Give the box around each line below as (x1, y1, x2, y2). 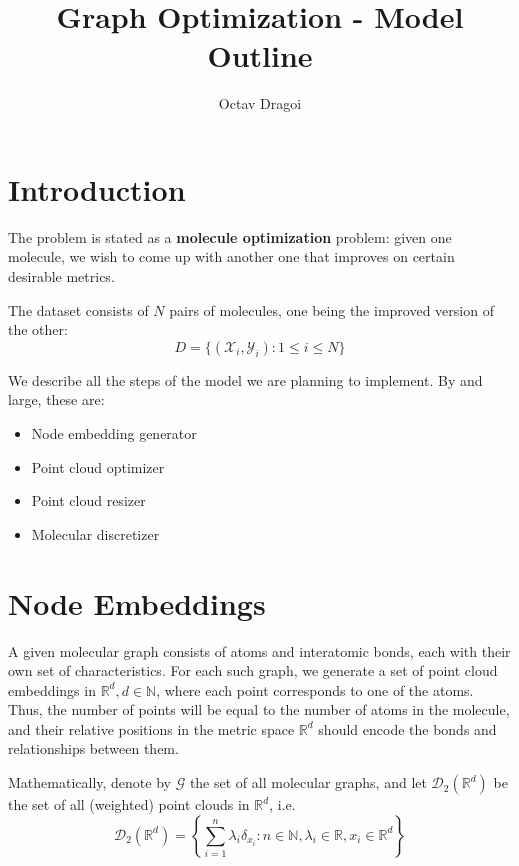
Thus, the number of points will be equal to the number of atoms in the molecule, (8, 699, 510, 720)
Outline (207, 35, 313, 76)
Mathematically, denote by (8, 772, 171, 793)
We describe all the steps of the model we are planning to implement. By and (8, 369, 483, 390)
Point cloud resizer (31, 490, 146, 511)
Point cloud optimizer (31, 456, 165, 477)
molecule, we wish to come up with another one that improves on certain (8, 246, 455, 267)
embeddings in (8, 679, 96, 700)
